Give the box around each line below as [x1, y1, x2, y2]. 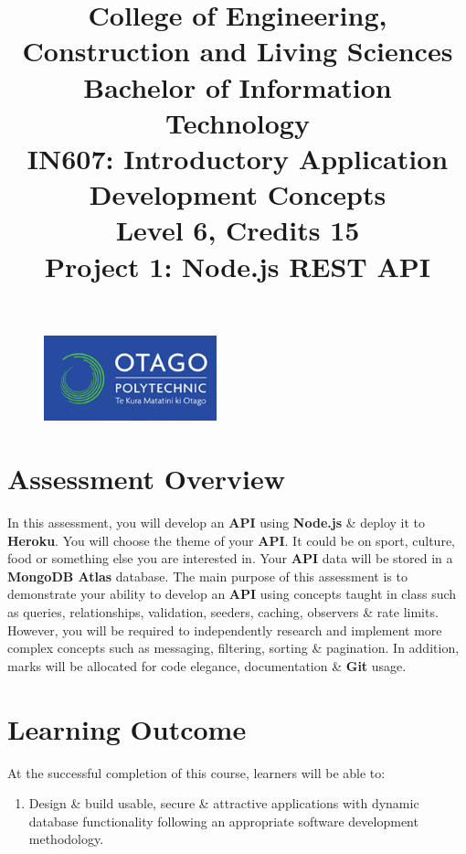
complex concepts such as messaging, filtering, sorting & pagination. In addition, [7, 638, 460, 657]
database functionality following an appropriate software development [28, 811, 418, 830]
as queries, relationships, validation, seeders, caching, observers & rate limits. [7, 603, 439, 622]
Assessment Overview [7, 460, 286, 497]
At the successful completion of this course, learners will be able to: [7, 763, 386, 782]
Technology [165, 103, 310, 141]
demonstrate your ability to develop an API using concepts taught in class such [7, 584, 457, 603]
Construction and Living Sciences [22, 32, 453, 69]
